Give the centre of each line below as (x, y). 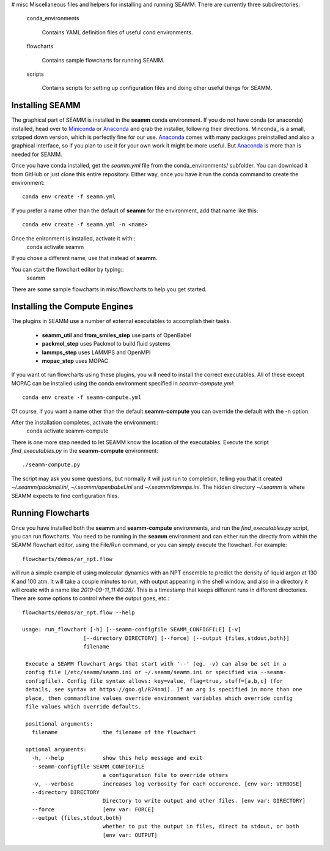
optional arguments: (56, 749)
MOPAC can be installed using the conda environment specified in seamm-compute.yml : (123, 383)
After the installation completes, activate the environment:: (85, 422)
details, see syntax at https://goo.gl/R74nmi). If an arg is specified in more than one (164, 689)
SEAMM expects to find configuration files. (65, 496)
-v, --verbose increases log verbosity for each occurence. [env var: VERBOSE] (167, 784)
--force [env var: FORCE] (93, 809)
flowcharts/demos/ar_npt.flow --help (79, 612)
